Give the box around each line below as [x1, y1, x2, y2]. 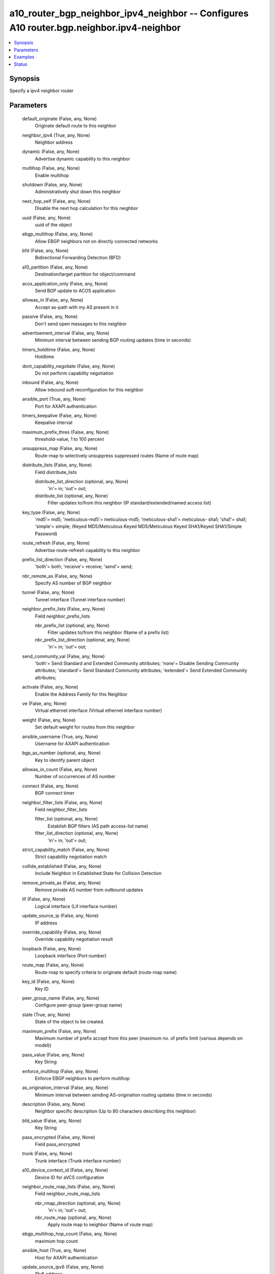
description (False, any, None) [22, 1101, 86, 1107]
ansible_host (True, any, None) [22, 1248, 87, 1254]
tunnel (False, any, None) [22, 589, 75, 596]
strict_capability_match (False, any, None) [22, 846, 109, 853]
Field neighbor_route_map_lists [35, 1190, 100, 1197]
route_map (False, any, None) [22, 962, 84, 968]
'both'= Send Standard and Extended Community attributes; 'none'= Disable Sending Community [35, 660, 239, 666]
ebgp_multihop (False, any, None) [22, 231, 93, 237]
